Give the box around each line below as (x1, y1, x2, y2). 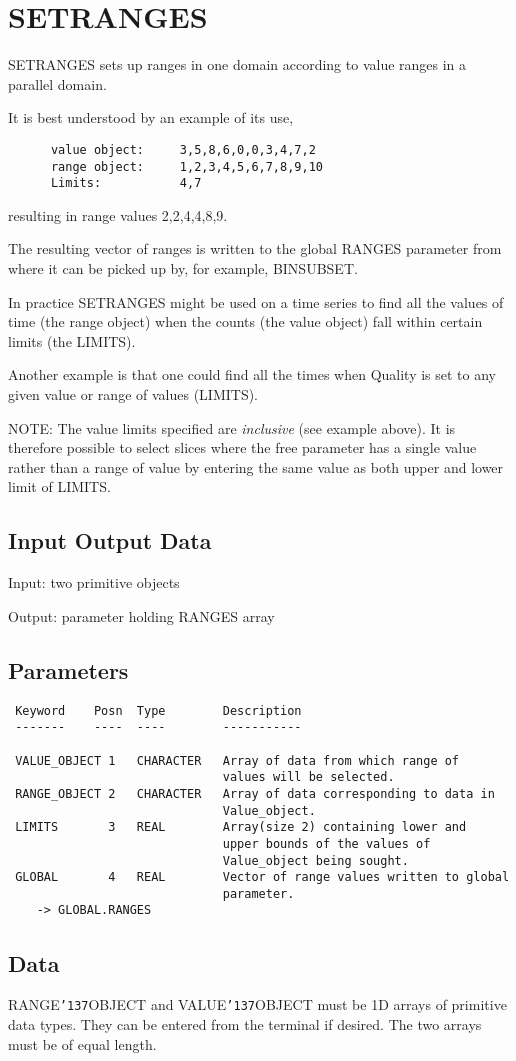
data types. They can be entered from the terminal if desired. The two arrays (8, 1013, 482, 1034)
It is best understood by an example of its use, (8, 107, 294, 128)
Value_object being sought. (222, 853, 409, 868)
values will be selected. (222, 770, 395, 785)
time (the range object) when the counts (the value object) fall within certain (8, 311, 483, 332)
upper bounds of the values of (222, 836, 431, 851)
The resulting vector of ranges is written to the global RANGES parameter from (8, 238, 502, 259)
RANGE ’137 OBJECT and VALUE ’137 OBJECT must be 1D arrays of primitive (8, 994, 507, 1015)
